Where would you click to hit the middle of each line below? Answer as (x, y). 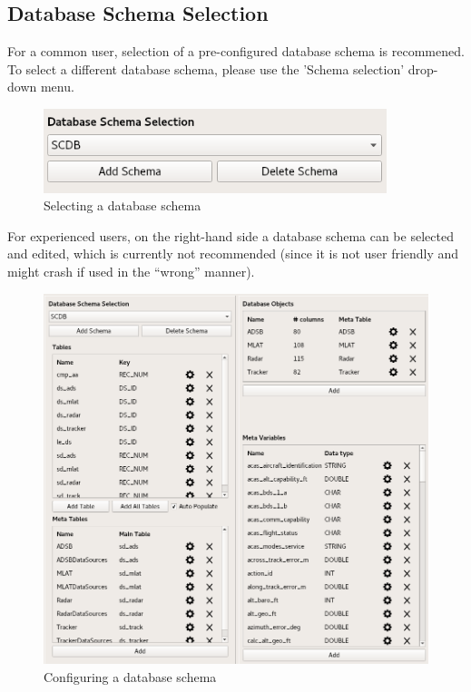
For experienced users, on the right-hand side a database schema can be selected (231, 235)
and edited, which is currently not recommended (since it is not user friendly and (233, 253)
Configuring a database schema (130, 676)
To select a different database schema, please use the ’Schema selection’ (206, 68)
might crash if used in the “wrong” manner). (131, 271)
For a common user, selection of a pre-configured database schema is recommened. (236, 51)
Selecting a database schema (123, 205)
